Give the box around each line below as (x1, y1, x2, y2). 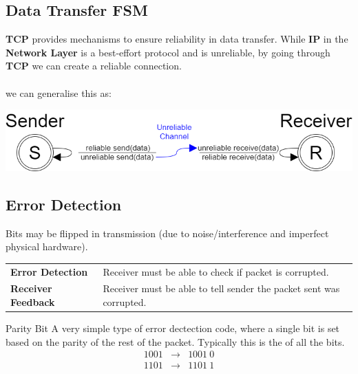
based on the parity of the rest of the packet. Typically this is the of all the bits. (6, 334, 345, 349)
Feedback (10, 294, 55, 309)
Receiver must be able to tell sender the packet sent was (103, 281, 340, 296)
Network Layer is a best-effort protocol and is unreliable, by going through (6, 45, 330, 59)
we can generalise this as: (6, 85, 112, 100)
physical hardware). (6, 239, 88, 254)
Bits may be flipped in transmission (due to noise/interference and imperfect (6, 225, 329, 240)
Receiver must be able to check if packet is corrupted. (103, 264, 329, 278)
